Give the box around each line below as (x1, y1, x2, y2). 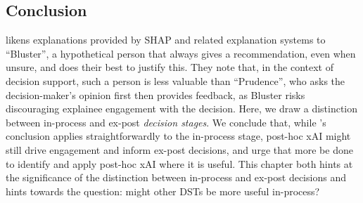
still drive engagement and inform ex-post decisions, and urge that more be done (6, 142, 353, 157)
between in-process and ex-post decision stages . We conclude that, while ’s (6, 114, 326, 129)
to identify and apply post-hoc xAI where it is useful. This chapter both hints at (6, 156, 353, 171)
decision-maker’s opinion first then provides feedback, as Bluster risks (6, 87, 305, 102)
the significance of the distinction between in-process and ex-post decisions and (6, 170, 346, 185)
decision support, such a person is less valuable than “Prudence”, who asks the (6, 73, 345, 88)
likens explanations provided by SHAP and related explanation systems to (6, 32, 326, 47)
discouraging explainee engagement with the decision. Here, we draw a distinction (6, 101, 358, 116)
